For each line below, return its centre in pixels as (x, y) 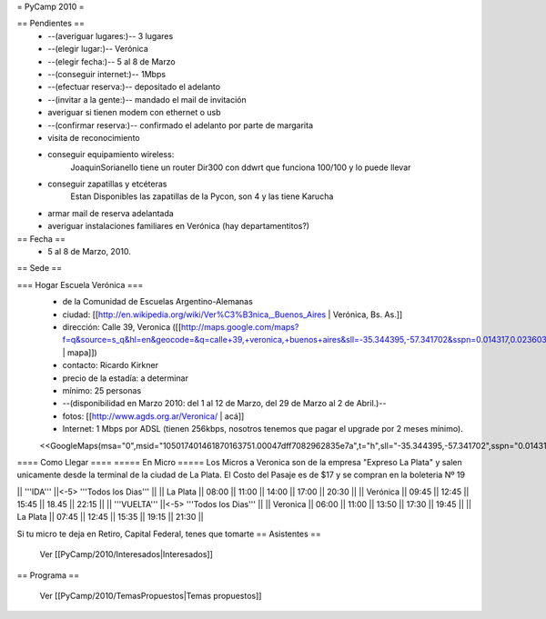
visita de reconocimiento (94, 137)
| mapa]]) (80, 352)
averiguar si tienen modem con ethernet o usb (135, 113)
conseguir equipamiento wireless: (111, 155)
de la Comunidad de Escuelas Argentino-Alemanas (158, 302)
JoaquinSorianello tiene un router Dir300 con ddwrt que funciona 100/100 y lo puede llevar (241, 167)
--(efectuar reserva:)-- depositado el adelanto (134, 87)
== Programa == (48, 575)
